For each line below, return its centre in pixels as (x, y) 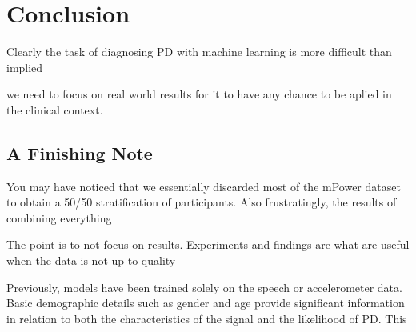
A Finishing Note (80, 152)
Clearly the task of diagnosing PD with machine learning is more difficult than (199, 52)
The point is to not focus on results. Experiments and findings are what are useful (208, 244)
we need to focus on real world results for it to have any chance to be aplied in (199, 94)
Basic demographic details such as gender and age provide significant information (206, 303)
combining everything (59, 217)
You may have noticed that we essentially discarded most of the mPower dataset (204, 186)
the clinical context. (55, 109)
